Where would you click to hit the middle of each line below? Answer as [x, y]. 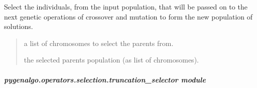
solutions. [19, 26]
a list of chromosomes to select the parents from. [99, 43]
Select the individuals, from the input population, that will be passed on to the [126, 6]
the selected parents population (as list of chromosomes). [111, 60]
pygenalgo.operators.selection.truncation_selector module [105, 79]
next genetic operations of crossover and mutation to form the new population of [128, 16]
